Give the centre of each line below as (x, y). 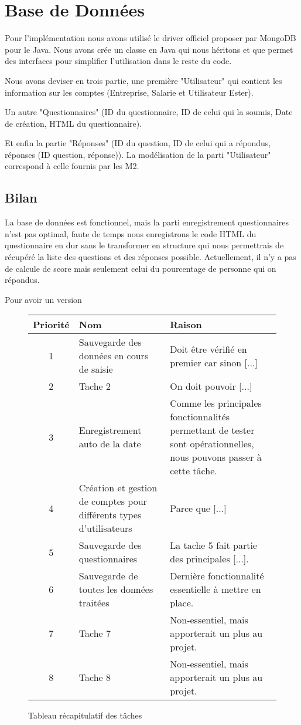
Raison (186, 325)
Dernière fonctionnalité (217, 576)
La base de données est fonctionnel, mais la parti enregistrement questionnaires (147, 222)
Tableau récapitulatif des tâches (85, 715)
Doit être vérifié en (208, 349)
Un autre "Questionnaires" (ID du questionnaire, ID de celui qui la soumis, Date (149, 112)
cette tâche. (194, 471)
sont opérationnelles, (212, 444)
